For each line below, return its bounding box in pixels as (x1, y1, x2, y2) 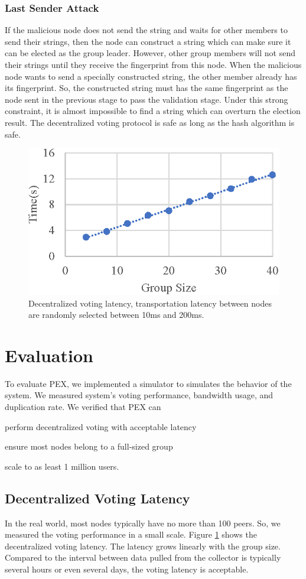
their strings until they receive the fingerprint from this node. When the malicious (5, 58, 302, 70)
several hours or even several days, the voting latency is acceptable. (5, 562, 249, 575)
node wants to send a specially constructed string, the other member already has (5, 70, 297, 82)
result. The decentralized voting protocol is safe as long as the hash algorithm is (5, 116, 295, 128)
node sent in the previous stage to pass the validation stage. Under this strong (5, 93, 288, 105)
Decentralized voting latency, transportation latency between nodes (28, 297, 272, 309)
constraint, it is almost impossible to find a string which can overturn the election (5, 105, 301, 117)
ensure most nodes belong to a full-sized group (5, 440, 173, 453)
